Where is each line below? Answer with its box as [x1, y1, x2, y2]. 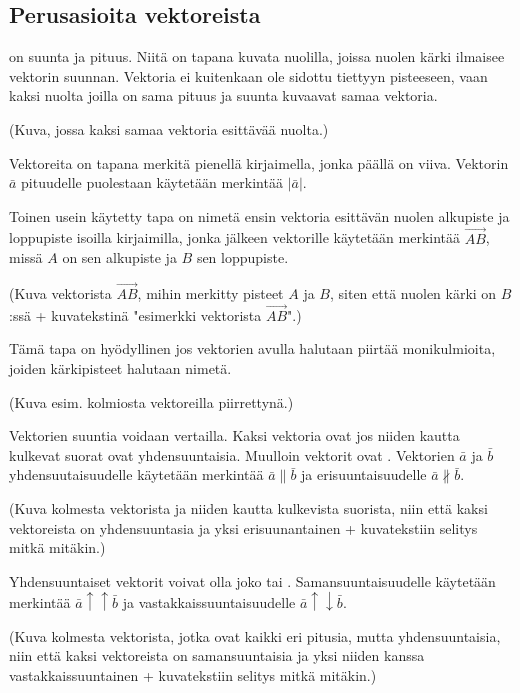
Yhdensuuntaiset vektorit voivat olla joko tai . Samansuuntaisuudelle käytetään [9, 570, 496, 591]
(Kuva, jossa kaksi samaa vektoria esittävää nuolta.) [9, 118, 329, 139]
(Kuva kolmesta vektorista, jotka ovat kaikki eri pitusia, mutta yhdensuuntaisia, [9, 625, 501, 646]
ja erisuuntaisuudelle [301, 464, 427, 485]
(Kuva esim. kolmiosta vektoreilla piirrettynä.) [9, 391, 294, 412]
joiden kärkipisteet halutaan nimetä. [9, 357, 232, 378]
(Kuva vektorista [9, 282, 112, 303]
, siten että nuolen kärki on [329, 282, 497, 303]
